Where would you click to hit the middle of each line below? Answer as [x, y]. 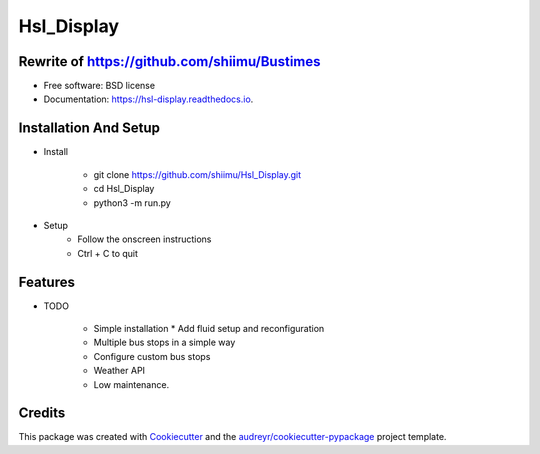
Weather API [119, 371]
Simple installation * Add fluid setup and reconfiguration [209, 328]
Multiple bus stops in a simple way [164, 342]
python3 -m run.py [132, 202]
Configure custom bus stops [152, 356]
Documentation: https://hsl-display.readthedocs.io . [148, 99]
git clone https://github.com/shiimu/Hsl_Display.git [197, 174]
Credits [42, 413]
